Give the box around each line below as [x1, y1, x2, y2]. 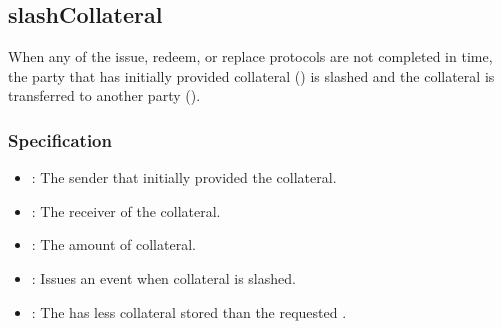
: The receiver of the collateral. [31, 200, 221, 221]
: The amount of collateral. [31, 234, 196, 255]
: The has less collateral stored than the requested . [31, 301, 347, 322]
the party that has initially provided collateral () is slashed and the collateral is [8, 65, 495, 86]
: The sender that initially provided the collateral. [31, 167, 337, 188]
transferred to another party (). [8, 85, 201, 106]
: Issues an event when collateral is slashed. [31, 267, 296, 288]
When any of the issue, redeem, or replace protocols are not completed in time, [8, 46, 493, 67]
